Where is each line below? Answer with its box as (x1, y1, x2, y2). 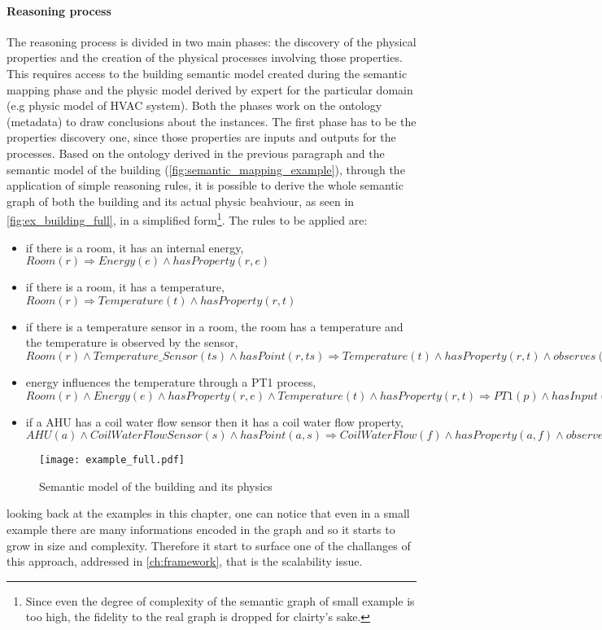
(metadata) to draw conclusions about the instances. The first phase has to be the (7, 112, 417, 129)
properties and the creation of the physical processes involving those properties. (7, 49, 403, 66)
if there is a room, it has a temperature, (25, 278, 225, 295)
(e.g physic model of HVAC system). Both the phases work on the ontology (7, 97, 382, 114)
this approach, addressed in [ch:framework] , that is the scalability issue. (7, 553, 363, 570)
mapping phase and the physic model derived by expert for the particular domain (7, 81, 413, 98)
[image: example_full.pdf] (39, 454, 185, 466)
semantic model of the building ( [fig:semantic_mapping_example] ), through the (7, 160, 405, 177)
